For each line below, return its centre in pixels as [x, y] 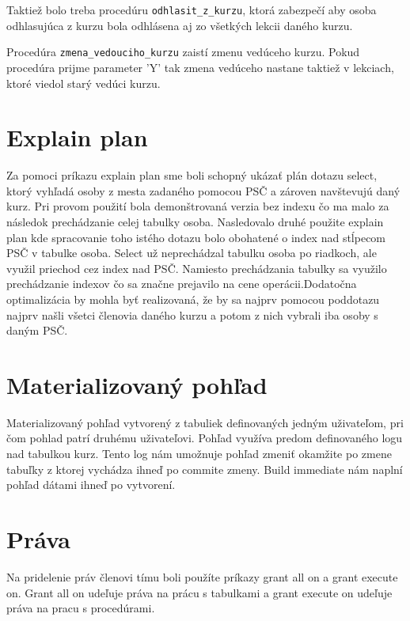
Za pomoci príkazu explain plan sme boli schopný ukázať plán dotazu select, [192, 175]
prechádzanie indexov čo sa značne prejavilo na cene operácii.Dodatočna [182, 284]
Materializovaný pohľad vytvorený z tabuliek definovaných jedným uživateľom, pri [205, 422]
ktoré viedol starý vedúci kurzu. [84, 83]
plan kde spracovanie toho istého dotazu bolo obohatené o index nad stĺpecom [196, 237]
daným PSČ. [37, 330]
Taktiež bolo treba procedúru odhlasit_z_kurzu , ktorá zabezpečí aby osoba [192, 9]
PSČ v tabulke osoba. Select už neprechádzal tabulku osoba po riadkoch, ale [192, 253]
